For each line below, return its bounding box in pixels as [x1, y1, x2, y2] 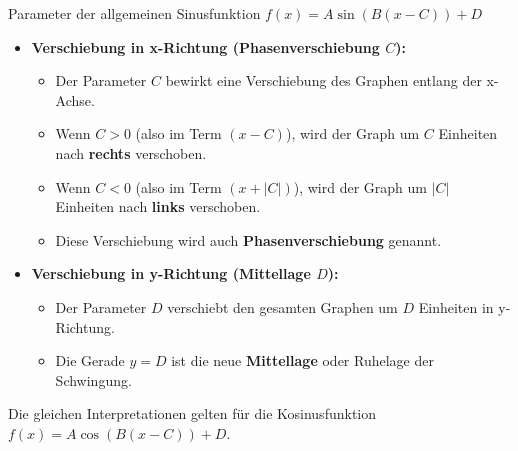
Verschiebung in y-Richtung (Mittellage [31, 263, 311, 284]
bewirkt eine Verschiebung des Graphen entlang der [165, 70, 482, 91]
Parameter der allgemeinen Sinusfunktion [8, 3, 261, 23]
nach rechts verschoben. [55, 142, 207, 163]
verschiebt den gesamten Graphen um [167, 296, 398, 317]
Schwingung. [55, 369, 132, 390]
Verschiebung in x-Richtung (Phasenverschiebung [31, 36, 380, 57]
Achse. [55, 89, 95, 110]
